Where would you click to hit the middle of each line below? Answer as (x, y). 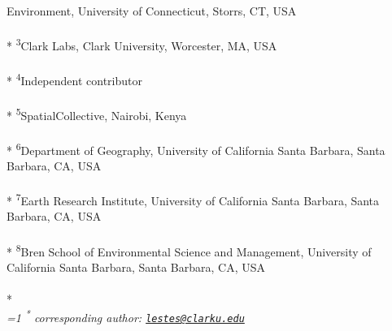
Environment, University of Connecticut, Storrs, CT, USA (152, 11)
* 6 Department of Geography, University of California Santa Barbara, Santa (196, 148)
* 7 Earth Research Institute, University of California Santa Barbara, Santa (193, 199)
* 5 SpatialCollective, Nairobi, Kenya (97, 114)
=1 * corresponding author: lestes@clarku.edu (126, 316)
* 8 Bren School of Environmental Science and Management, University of (189, 250)
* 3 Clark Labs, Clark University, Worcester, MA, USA (142, 44)
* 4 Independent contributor (74, 79)
